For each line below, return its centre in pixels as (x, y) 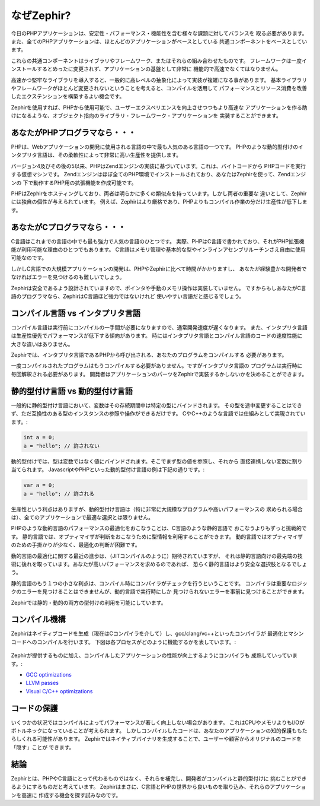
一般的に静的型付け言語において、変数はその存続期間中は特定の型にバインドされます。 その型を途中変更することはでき (156, 405)
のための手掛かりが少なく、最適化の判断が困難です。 (76, 545)
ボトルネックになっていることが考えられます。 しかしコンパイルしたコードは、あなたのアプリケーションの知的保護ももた (159, 731)
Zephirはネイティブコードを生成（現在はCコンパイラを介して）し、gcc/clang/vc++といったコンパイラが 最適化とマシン (157, 634)
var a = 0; (39, 485)
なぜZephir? (41, 15)
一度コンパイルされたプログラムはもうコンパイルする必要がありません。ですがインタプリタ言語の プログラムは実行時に (157, 366)
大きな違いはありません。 (42, 344)
